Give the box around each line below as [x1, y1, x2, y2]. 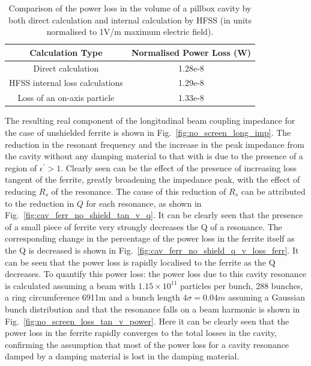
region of [5, 161, 37, 174]
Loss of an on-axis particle [17, 91, 115, 104]
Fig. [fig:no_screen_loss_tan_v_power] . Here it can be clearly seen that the [5, 314, 289, 327]
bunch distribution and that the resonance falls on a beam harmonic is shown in [5, 302, 300, 315]
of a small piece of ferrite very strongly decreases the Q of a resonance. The [5, 220, 282, 233]
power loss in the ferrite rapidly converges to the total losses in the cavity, [5, 326, 277, 339]
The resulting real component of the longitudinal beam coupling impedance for [5, 114, 295, 127]
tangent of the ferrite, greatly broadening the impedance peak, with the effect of [5, 173, 300, 186]
